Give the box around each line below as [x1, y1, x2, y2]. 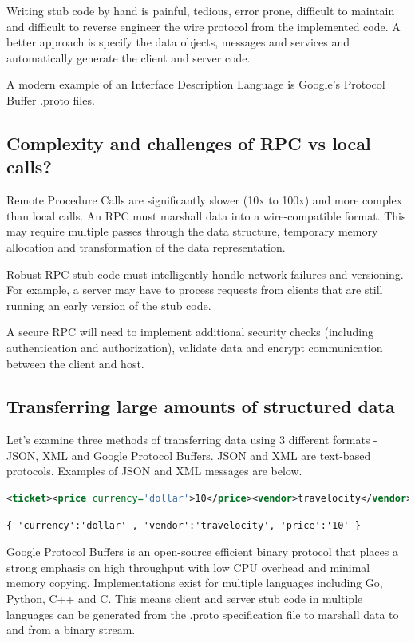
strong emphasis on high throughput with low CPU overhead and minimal [6, 558, 370, 575]
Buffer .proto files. [6, 91, 95, 108]
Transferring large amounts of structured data [6, 394, 395, 419]
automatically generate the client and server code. [6, 49, 251, 65]
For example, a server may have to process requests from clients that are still [6, 281, 383, 298]
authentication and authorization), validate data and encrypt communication [6, 339, 383, 355]
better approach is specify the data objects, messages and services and [6, 34, 350, 50]
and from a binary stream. [6, 621, 136, 638]
